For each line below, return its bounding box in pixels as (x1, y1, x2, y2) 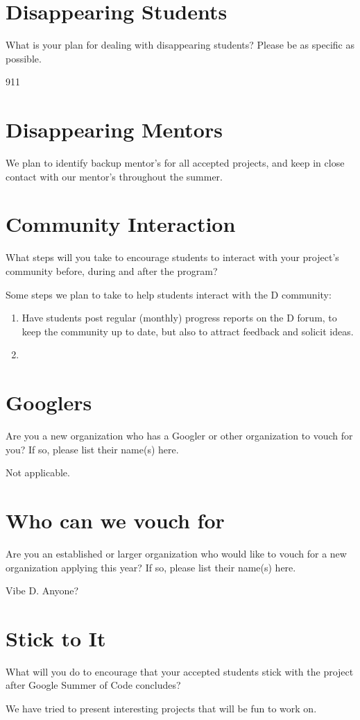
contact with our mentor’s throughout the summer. (6, 169, 223, 183)
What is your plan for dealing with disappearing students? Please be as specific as (6, 37, 354, 52)
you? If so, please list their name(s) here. (6, 442, 179, 456)
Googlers (6, 388, 92, 417)
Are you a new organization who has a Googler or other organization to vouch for (6, 428, 353, 443)
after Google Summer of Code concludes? (6, 678, 181, 692)
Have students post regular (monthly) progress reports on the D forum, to (22, 310, 337, 325)
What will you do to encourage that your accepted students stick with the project (6, 664, 354, 678)
